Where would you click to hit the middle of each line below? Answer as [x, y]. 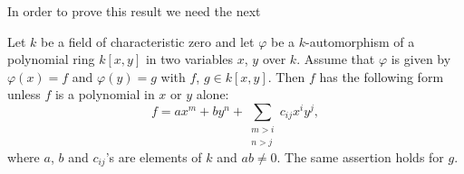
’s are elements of [154, 156]
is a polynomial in [105, 94]
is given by [421, 59]
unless [24, 94]
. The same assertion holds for [360, 156]
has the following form [382, 76]
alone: [213, 94]
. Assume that [336, 59]
